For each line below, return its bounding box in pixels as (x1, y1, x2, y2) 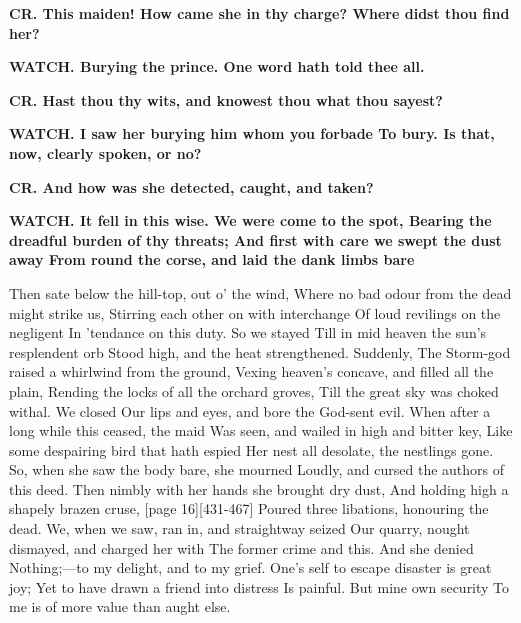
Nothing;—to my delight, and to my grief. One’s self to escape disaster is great (9, 557, 492, 578)
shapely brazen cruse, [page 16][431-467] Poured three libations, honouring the (9, 498, 489, 519)
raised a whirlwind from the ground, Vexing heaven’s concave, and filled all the (9, 361, 494, 382)
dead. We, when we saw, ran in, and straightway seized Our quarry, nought (9, 518, 470, 539)
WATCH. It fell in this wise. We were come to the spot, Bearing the (9, 210, 492, 231)
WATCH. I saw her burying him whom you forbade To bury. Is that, (9, 123, 495, 144)
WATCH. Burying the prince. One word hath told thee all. (9, 56, 425, 77)
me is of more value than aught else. (9, 596, 231, 617)
